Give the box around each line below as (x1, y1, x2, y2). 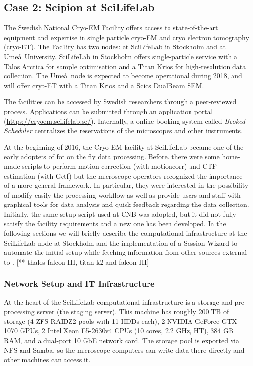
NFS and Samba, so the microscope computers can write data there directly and (4, 344, 245, 355)
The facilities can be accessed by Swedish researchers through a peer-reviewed (4, 96, 237, 107)
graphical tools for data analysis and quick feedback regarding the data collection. (4, 199, 249, 209)
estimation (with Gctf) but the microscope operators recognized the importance (4, 170, 243, 181)
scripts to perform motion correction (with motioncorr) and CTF (22, 160, 217, 171)
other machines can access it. (4, 354, 91, 365)
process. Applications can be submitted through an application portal (4, 106, 212, 116)
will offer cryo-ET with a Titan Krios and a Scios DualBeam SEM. (4, 80, 204, 90)
